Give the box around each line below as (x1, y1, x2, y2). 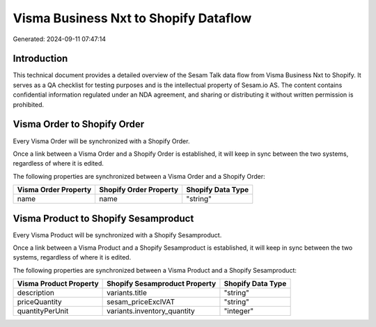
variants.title (107, 288, 148, 298)
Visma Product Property (17, 279, 99, 289)
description (17, 288, 55, 298)
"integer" (224, 306, 254, 316)
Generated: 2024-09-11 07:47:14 (13, 35, 107, 43)
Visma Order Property (17, 185, 92, 195)
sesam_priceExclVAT (107, 297, 175, 307)
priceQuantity (17, 297, 62, 307)
